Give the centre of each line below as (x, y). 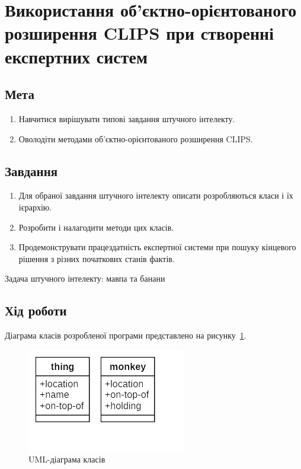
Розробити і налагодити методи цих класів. (96, 227)
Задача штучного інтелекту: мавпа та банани (85, 278)
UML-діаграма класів (67, 459)
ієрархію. (35, 207)
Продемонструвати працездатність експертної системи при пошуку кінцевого (157, 247)
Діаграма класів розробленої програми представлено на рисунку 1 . (126, 335)
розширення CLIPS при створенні (139, 33)
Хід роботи (36, 310)
